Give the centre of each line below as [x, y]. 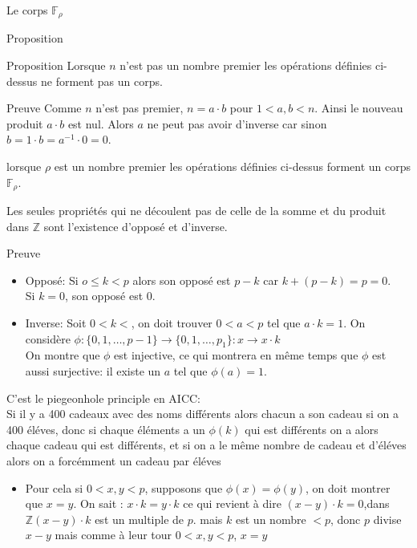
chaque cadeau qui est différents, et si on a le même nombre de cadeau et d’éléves [206, 445]
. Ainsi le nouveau [359, 108]
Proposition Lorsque [56, 65]
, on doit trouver [172, 323]
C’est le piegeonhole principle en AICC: [103, 398]
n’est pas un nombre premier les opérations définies [246, 65]
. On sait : [98, 503]
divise [387, 519]
